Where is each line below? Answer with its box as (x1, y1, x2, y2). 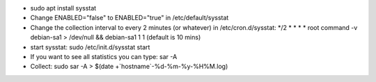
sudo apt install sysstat (30, 4, 97, 12)
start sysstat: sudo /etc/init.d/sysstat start (30, 42, 150, 51)
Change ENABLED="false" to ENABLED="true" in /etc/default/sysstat (30, 14, 229, 22)
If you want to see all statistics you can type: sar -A (30, 52, 178, 60)
